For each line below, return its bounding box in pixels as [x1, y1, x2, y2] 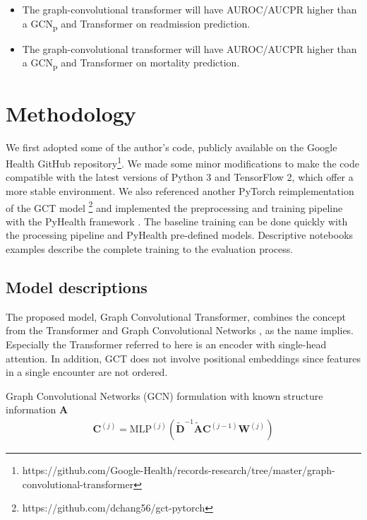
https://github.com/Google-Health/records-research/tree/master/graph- [22, 463, 335, 478]
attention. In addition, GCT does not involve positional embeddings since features [6, 350, 361, 365]
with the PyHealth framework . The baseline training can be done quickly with [6, 213, 348, 228]
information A [6, 402, 68, 417]
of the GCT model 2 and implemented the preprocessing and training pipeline [6, 198, 343, 215]
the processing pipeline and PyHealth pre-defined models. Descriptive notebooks [6, 227, 354, 242]
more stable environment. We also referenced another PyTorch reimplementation [6, 184, 354, 198]
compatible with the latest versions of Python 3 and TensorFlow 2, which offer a [6, 170, 354, 184]
